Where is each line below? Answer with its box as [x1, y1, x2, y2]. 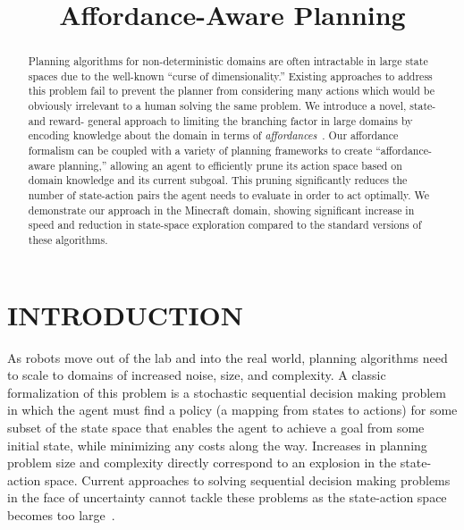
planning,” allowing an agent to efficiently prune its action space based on [58, 157, 402, 172]
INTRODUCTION [7, 296, 244, 332]
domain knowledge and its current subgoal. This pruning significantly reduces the [28, 172, 408, 188]
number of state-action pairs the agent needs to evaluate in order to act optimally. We [28, 188, 429, 203]
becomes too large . [7, 505, 115, 524]
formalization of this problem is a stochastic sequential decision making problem [7, 383, 446, 401]
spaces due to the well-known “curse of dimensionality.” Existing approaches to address [28, 68, 433, 83]
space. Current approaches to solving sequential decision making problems [44, 470, 451, 489]
